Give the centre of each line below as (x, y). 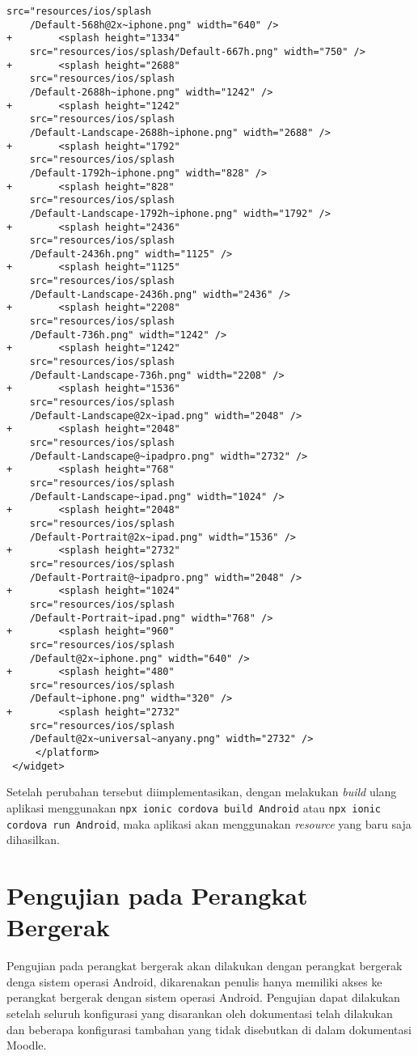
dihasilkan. (33, 840)
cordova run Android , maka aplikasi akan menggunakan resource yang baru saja (209, 823)
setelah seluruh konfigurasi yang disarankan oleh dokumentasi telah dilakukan (200, 1013)
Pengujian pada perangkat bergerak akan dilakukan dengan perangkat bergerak (205, 966)
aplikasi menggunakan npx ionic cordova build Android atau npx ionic (194, 808)
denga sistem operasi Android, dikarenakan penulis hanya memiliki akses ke (194, 981)
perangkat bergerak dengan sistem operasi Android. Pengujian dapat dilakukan (203, 997)
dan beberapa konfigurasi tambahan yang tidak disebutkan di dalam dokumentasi (209, 1029)
